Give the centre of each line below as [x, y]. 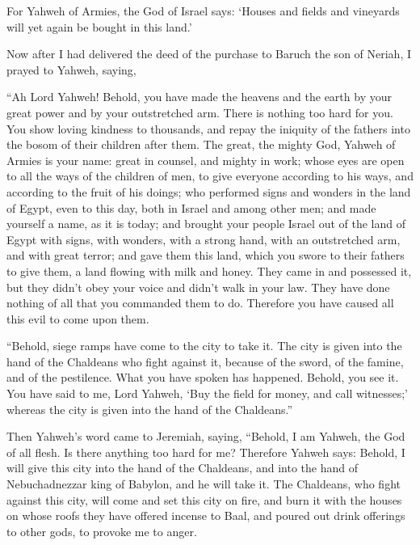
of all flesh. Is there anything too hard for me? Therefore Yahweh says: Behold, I [206, 452]
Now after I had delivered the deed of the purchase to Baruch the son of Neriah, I [209, 54]
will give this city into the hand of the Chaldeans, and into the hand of [182, 468]
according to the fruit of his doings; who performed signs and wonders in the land [209, 191]
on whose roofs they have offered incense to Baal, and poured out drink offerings [206, 515]
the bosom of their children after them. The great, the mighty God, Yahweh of [201, 144]
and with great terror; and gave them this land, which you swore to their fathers [206, 255]
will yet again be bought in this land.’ [99, 26]
